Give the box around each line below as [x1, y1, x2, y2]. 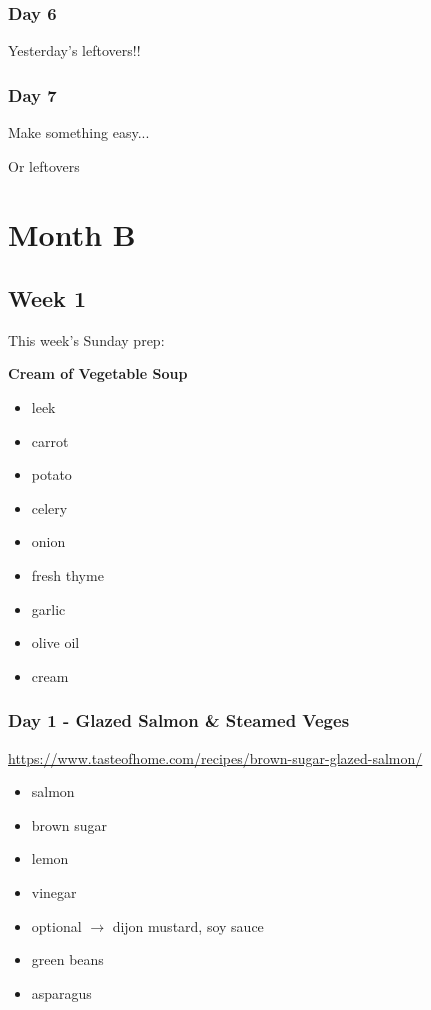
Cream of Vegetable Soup [8, 363, 188, 384]
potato [31, 464, 72, 485]
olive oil [31, 632, 80, 653]
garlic [31, 598, 66, 619]
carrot [31, 430, 69, 451]
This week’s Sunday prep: [8, 329, 165, 350]
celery [31, 497, 68, 518]
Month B [8, 214, 136, 255]
